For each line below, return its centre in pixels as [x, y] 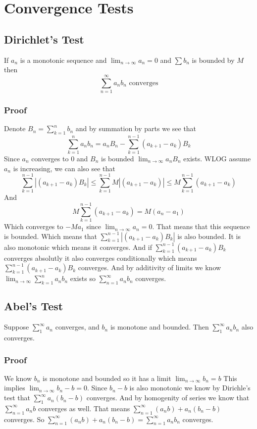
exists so [83, 278]
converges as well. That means [84, 408]
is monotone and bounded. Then [159, 327]
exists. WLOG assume [217, 159]
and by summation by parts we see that [136, 128]
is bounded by [213, 60]
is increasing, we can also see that [64, 168]
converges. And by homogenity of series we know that [168, 398]
